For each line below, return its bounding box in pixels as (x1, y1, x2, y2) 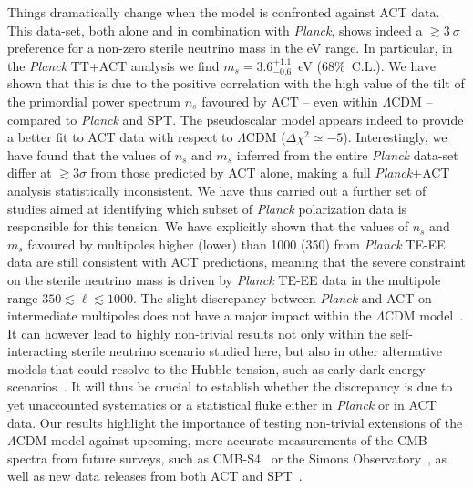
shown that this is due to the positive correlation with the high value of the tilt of (7, 74, 465, 93)
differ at (7, 163, 52, 182)
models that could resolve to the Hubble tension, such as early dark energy (7, 359, 426, 378)
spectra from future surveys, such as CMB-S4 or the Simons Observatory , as (7, 448, 447, 467)
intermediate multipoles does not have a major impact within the (7, 306, 372, 325)
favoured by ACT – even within (201, 91, 378, 110)
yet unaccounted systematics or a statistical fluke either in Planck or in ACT (7, 395, 437, 414)
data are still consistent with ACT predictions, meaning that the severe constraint (7, 252, 467, 271)
